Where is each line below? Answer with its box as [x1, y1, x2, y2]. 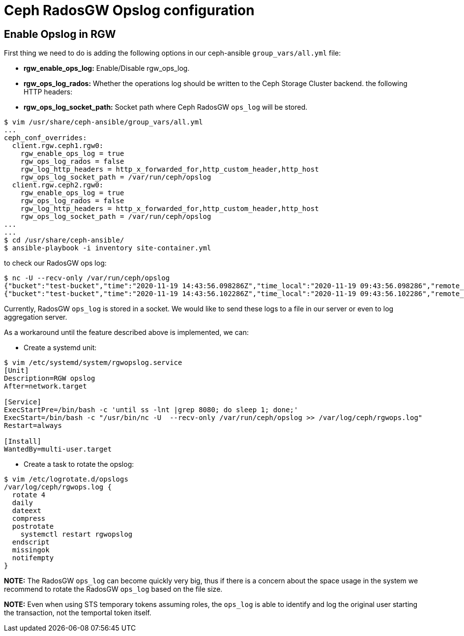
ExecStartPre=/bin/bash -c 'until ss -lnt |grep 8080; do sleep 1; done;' [4, 406, 298, 414]
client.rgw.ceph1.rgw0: [12, 142, 104, 150]
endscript [12, 538, 50, 546]
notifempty [12, 554, 54, 562]
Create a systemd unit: [24, 343, 97, 352]
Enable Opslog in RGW [4, 28, 116, 40]
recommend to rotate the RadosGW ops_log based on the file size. [4, 585, 223, 594]
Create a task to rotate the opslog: [24, 460, 134, 469]
